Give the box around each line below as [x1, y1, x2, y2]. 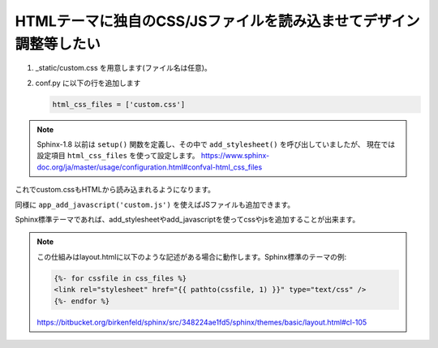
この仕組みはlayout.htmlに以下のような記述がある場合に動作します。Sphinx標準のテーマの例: [36, 251, 347, 261]
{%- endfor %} [54, 296, 110, 306]
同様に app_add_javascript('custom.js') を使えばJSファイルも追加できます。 [15, 200, 295, 209]
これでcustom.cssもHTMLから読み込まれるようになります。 [15, 185, 215, 195]
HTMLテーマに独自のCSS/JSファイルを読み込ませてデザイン [15, 12, 420, 30]
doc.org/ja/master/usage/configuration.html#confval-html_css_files [36, 162, 263, 172]
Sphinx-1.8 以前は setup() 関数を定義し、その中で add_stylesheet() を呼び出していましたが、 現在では [36, 140, 396, 149]
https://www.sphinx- [200, 151, 270, 161]
